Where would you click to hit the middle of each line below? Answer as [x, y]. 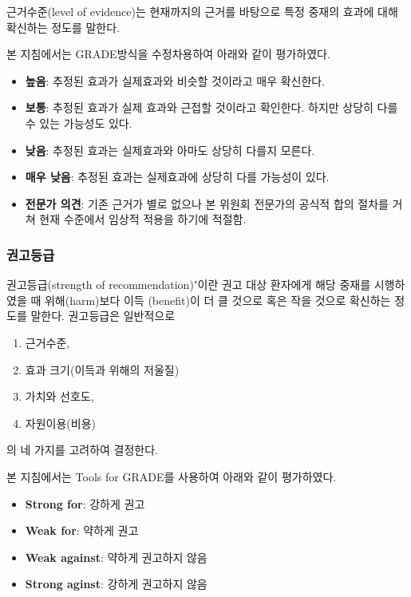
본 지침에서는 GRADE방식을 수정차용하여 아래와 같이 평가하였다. [168, 54]
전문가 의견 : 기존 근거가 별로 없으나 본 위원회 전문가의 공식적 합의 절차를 [207, 203]
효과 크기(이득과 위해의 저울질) [102, 369]
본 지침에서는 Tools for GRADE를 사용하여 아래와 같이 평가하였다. [172, 476]
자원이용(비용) [60, 423]
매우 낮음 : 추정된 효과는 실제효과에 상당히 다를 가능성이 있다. [177, 177]
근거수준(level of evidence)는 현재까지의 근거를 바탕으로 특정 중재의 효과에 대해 [202, 11]
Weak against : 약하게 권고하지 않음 [116, 557]
